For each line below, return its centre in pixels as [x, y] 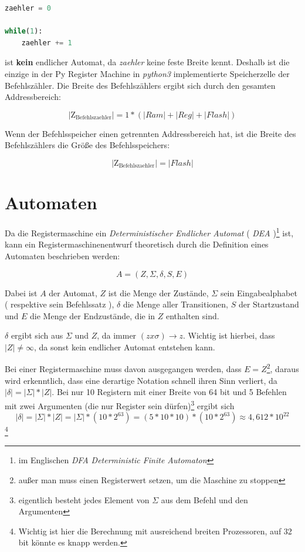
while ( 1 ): [24, 31]
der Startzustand [269, 304]
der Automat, [73, 292]
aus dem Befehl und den [204, 499]
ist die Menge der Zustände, [158, 292]
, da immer [117, 335]
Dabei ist [21, 292]
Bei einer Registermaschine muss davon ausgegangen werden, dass [123, 369]
